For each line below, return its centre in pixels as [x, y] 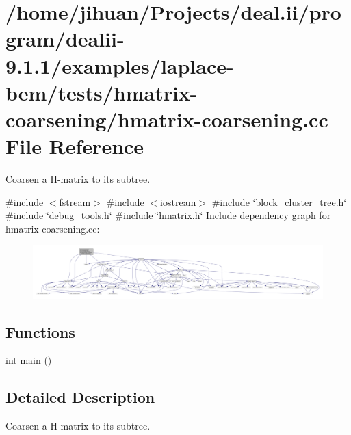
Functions [40, 331]
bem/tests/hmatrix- [102, 92]
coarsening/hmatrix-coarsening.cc [167, 119]
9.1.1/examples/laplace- [120, 65]
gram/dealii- [65, 39]
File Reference [75, 146]
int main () [29, 360]
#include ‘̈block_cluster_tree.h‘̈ [279, 201]
